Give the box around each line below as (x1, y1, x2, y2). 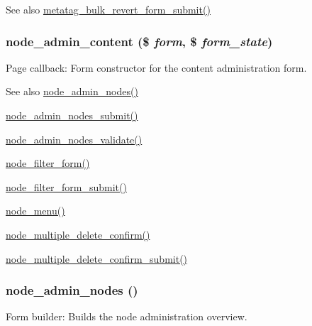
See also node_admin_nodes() (6, 84, 138, 99)
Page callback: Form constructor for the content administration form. (6, 60, 307, 75)
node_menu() (6, 203, 65, 218)
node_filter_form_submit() (6, 179, 127, 194)
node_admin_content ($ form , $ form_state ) (6, 32, 273, 50)
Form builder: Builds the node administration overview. (6, 309, 247, 324)
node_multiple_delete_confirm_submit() (6, 251, 188, 266)
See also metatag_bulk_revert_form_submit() (6, 2, 211, 16)
